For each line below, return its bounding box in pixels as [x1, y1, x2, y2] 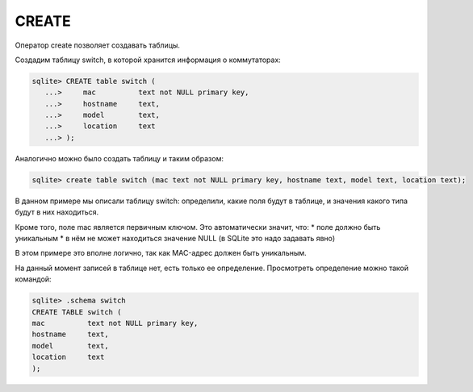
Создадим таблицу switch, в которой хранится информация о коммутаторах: [15, 55, 282, 65]
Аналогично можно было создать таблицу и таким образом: [15, 153, 224, 163]
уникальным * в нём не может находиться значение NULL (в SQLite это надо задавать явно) [15, 234, 336, 243]
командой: [15, 274, 52, 284]
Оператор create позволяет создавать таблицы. [15, 40, 181, 50]
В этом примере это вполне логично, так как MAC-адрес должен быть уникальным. [15, 248, 307, 258]
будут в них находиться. [15, 207, 99, 217]
